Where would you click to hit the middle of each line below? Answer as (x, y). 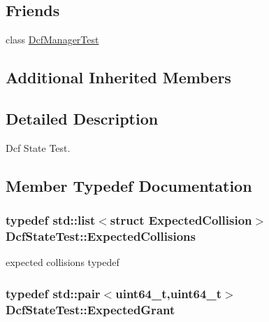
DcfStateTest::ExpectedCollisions (101, 236)
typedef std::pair (53, 293)
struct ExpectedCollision (181, 220)
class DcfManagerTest (52, 40)
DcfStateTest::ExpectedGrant (90, 309)
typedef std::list (51, 220)
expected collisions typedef (63, 262)
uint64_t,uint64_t (168, 293)
